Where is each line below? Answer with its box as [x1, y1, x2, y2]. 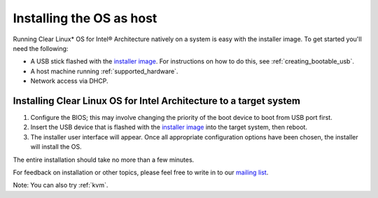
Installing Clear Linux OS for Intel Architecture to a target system [13, 95, 301, 107]
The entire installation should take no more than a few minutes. [13, 155, 195, 164]
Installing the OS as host [13, 10, 157, 26]
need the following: [13, 44, 69, 52]
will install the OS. [30, 143, 82, 151]
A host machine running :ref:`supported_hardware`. [30, 67, 178, 75]
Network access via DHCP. [30, 77, 108, 85]
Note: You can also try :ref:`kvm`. [13, 181, 108, 190]
